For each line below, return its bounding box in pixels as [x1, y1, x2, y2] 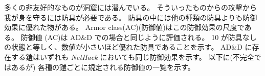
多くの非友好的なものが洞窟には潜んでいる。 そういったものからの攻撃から [4, 2, 257, 12]
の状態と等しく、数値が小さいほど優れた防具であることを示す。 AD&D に [4, 42, 252, 52]
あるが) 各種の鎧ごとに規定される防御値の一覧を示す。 [11, 61, 195, 72]
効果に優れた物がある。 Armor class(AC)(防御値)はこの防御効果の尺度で [4, 22, 245, 32]
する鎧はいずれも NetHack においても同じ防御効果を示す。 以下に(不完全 [11, 51, 254, 62]
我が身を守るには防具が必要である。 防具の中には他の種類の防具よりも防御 [4, 12, 257, 22]
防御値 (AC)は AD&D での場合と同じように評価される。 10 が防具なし [20, 31, 257, 42]
